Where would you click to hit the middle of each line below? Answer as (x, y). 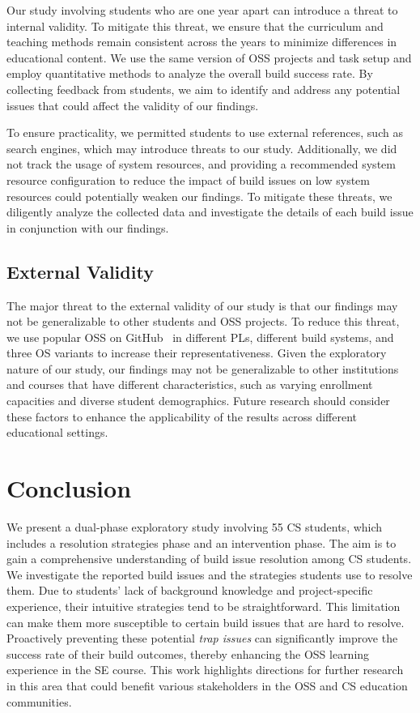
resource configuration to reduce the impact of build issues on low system (188, 179)
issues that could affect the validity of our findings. (133, 105)
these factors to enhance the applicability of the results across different (182, 416)
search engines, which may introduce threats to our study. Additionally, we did (202, 148)
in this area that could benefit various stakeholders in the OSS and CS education (207, 685)
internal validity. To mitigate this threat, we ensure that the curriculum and (195, 26)
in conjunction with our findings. (88, 227)
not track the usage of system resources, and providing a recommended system (201, 164)
